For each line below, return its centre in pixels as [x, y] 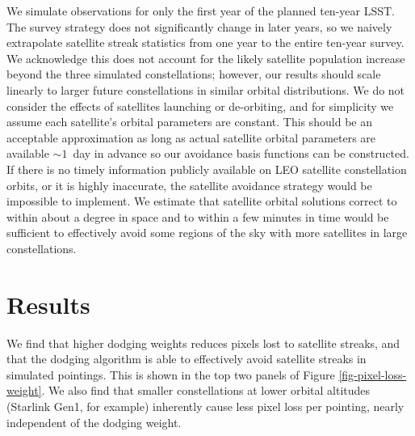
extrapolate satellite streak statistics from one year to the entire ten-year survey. [205, 42]
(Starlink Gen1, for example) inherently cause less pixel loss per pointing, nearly [205, 406]
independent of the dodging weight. [94, 422]
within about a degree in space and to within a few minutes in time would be [198, 216]
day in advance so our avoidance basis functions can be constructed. [241, 153]
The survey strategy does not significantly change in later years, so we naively [199, 26]
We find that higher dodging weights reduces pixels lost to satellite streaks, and [203, 343]
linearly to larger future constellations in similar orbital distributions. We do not [206, 89]
